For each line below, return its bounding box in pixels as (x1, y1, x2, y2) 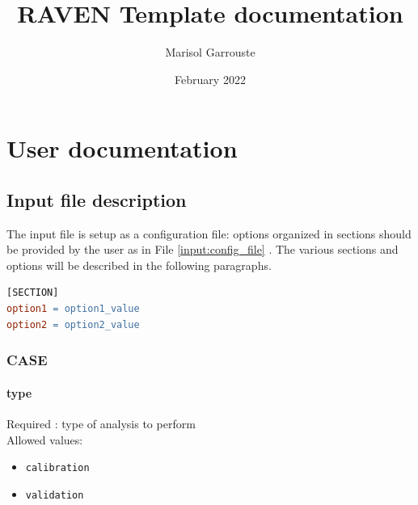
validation (25, 489, 84, 501)
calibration (25, 462, 90, 474)
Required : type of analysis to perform (6, 415, 196, 431)
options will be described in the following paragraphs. (6, 256, 272, 273)
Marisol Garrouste (165, 44, 255, 61)
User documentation (6, 132, 238, 165)
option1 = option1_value (6, 303, 140, 315)
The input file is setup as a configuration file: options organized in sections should (6, 225, 412, 242)
